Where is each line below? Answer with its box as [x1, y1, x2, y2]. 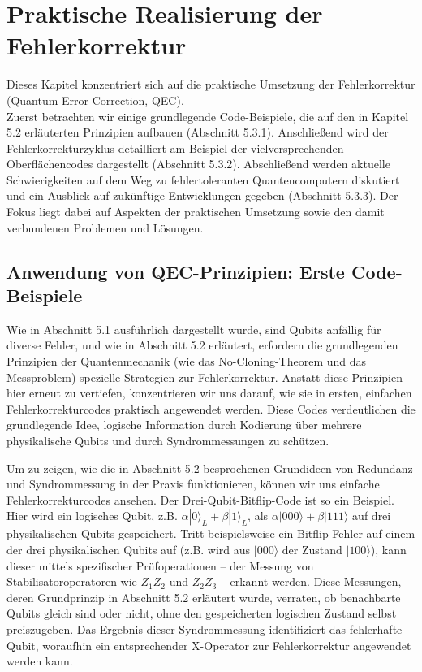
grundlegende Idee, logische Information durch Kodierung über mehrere [6, 416, 362, 433]
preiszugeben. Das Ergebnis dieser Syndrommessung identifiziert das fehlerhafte [6, 620, 403, 637]
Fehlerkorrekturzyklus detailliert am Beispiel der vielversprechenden [6, 139, 344, 156]
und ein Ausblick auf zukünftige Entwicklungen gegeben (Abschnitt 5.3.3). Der [6, 187, 398, 204]
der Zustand [282, 540, 342, 557]
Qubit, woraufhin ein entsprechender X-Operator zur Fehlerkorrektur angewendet [6, 636, 411, 653]
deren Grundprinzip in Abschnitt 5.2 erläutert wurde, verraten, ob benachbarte [6, 588, 401, 605]
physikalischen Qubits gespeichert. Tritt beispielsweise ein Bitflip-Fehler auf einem [6, 525, 416, 542]
